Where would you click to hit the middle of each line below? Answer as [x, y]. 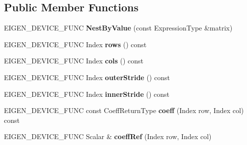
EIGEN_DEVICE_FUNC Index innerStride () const [87, 94]
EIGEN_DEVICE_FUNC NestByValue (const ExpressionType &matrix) [118, 28]
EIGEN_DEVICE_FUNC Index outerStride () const [87, 77]
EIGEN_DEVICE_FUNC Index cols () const [74, 61]
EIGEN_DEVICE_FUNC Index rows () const [75, 44]
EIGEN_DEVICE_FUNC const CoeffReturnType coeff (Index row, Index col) [124, 110]
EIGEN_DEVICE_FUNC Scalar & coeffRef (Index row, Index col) [108, 136]
